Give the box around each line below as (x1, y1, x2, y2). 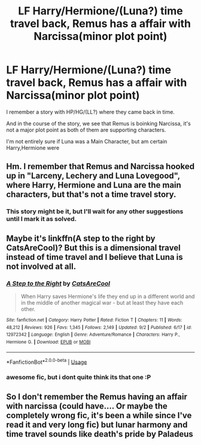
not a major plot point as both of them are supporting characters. (6, 126, 166, 133)
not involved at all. (6, 261, 77, 271)
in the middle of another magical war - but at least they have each (20, 299, 184, 306)
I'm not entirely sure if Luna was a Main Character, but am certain (6, 137, 167, 145)
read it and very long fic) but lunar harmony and (6, 419, 188, 429)
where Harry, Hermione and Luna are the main (6, 180, 181, 191)
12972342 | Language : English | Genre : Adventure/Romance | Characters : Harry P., (6, 332, 181, 338)
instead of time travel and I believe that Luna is (6, 252, 184, 262)
